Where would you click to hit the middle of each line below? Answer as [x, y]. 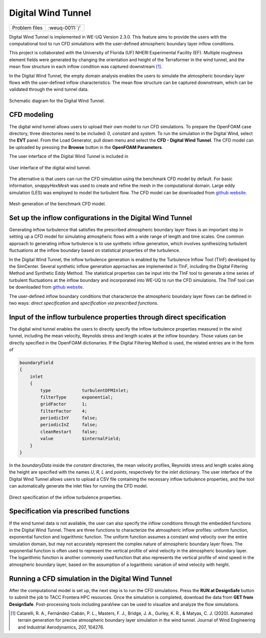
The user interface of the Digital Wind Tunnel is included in [69, 156]
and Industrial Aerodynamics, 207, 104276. [61, 627]
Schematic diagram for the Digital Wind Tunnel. [57, 101]
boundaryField [36, 362]
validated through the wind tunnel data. [49, 89]
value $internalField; [81, 439]
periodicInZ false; [69, 425]
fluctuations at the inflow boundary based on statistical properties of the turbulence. [95, 250]
